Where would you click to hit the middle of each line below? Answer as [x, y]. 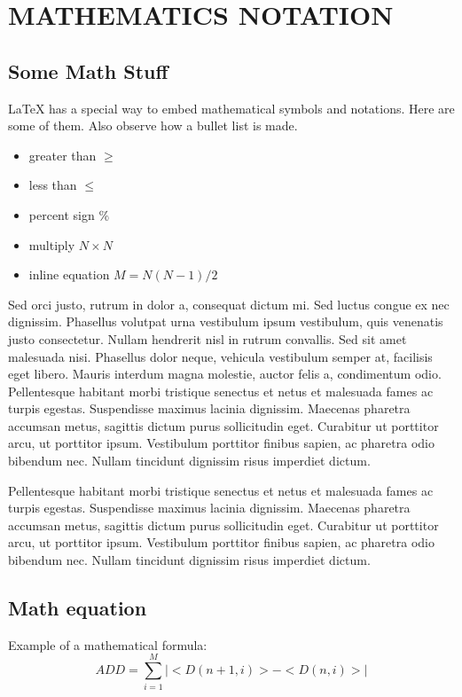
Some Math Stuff [88, 70]
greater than [63, 155]
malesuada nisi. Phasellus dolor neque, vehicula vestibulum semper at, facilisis [220, 356]
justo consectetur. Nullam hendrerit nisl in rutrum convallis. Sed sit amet [208, 338]
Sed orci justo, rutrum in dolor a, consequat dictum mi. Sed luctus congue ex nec [229, 304]
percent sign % [69, 214]
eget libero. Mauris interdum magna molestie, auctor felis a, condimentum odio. [225, 374]
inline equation [69, 274]
